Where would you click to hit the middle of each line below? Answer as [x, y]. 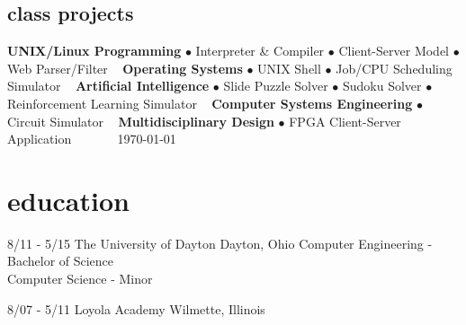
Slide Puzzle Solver [276, 86]
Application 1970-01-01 [92, 139]
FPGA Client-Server [345, 121]
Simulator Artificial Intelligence [108, 86]
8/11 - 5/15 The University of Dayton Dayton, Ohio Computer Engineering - [220, 243]
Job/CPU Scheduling [394, 68]
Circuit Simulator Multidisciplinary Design [141, 121]
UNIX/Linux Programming [94, 51]
